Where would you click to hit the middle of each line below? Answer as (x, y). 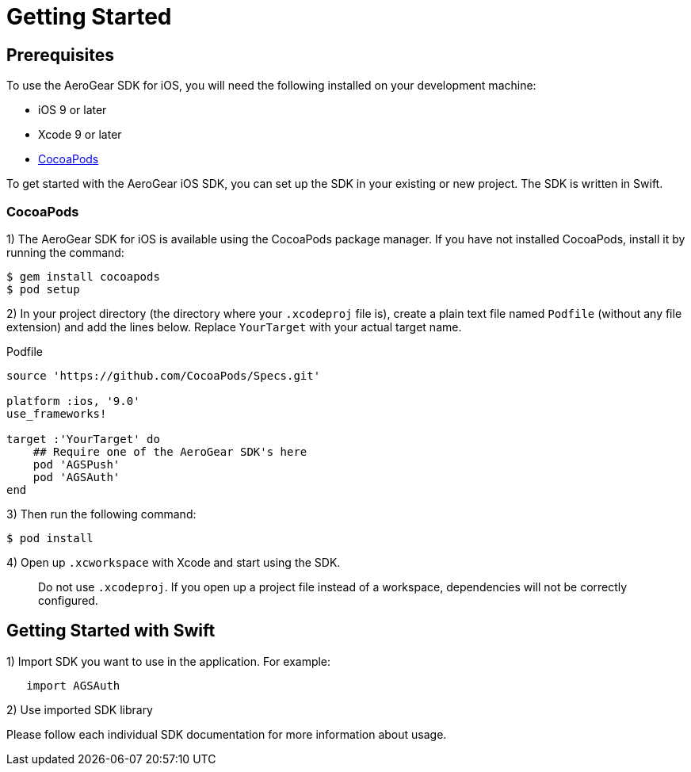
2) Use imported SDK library (80, 709)
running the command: (65, 252)
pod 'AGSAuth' (76, 477)
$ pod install (50, 538)
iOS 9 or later (73, 110)
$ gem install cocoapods (83, 276)
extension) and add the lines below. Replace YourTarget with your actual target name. (234, 327)
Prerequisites (60, 55)
